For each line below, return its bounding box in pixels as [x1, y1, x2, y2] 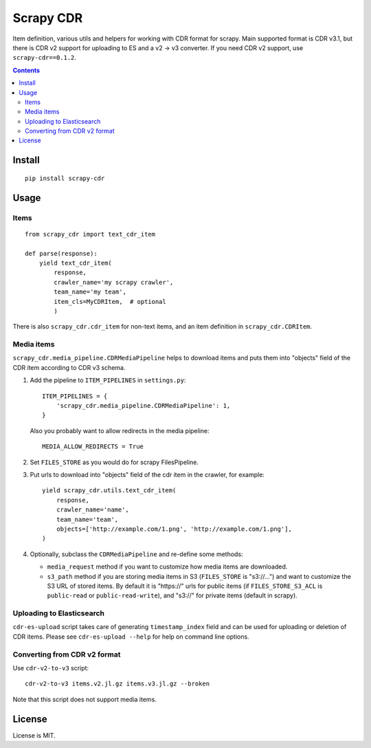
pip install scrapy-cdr [25, 174, 105, 182]
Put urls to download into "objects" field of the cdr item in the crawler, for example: [30, 471, 265, 478]
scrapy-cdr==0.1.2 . [12, 54, 77, 62]
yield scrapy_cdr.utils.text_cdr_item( [42, 487, 177, 494]
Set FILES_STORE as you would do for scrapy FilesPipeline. [30, 458, 199, 466]
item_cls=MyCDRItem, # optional [54, 298, 166, 305]
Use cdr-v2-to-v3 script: [12, 663, 89, 672]
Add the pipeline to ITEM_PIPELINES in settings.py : [30, 376, 186, 384]
